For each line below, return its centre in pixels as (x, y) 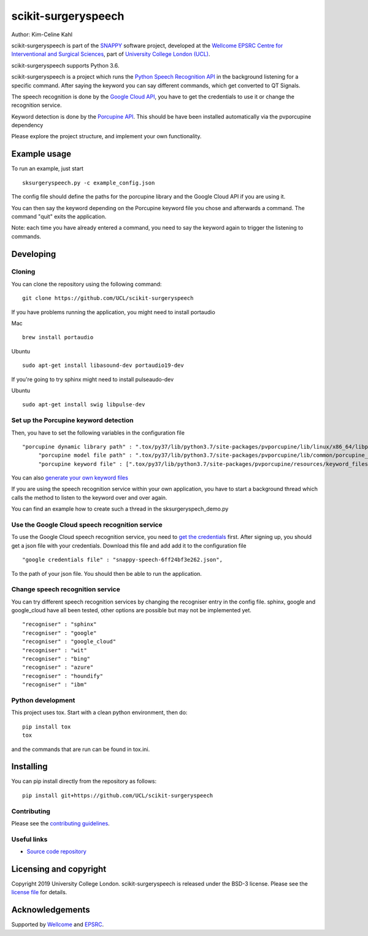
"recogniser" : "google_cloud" (69, 642)
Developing (34, 254)
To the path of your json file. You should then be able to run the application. (107, 573)
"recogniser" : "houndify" (63, 676)
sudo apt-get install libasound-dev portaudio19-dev (103, 365)
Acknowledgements (51, 910)
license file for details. (39, 892)
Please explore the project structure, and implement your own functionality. (106, 136)
